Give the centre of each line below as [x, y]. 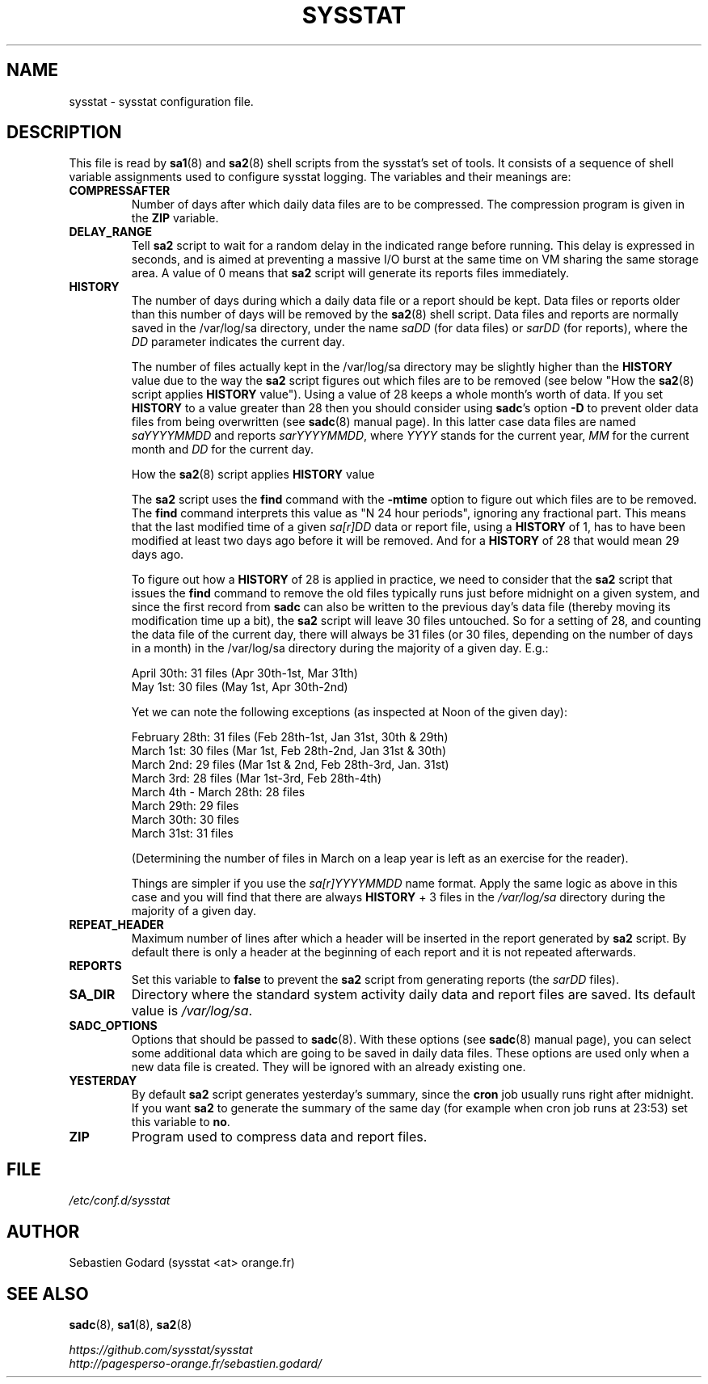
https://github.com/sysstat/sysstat [161, 1349]
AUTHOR [43, 1231]
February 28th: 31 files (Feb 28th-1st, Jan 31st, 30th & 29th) [290, 737]
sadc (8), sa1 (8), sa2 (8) [131, 1324]
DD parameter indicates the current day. [238, 342]
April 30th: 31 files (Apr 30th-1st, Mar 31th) [244, 673]
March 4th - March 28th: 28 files [218, 792]
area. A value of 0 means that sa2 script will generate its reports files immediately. [350, 273]
